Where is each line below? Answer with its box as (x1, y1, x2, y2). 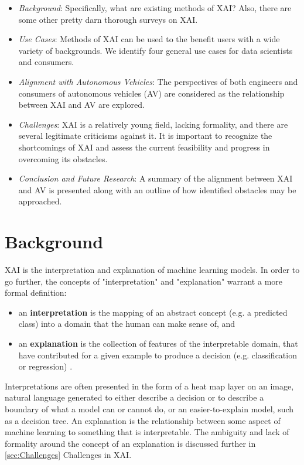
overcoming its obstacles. (18, 152, 108, 165)
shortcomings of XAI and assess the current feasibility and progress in (18, 141, 270, 153)
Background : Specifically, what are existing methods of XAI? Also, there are (18, 2, 292, 13)
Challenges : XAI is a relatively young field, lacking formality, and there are (18, 118, 288, 130)
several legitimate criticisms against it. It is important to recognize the (18, 129, 272, 142)
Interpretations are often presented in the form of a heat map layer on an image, (5, 379, 294, 392)
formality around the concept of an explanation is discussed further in (5, 437, 256, 449)
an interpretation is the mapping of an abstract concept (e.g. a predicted (18, 306, 288, 318)
